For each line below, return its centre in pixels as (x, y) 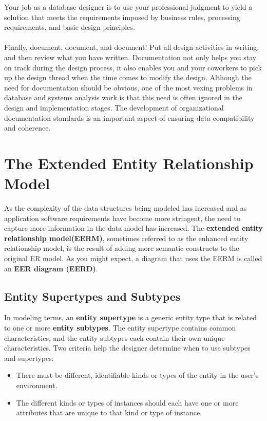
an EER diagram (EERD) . (51, 268)
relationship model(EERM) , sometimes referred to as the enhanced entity (126, 238)
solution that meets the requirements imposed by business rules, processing (122, 17)
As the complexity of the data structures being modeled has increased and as (126, 208)
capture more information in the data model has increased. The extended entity (133, 228)
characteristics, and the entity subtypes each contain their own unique (115, 337)
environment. (37, 385)
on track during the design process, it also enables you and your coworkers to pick (133, 67)
